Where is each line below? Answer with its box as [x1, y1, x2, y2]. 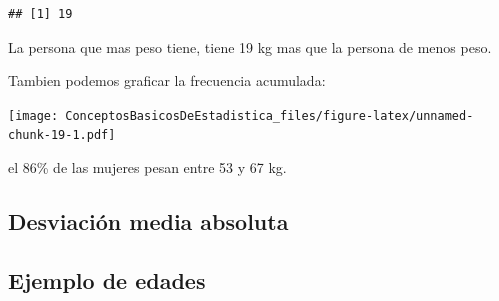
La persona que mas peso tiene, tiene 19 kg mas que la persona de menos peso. [8, 36, 492, 57]
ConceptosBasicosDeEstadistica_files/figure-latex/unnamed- [65, 108, 474, 123]
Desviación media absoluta [8, 206, 289, 237]
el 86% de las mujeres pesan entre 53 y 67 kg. [8, 157, 287, 178]
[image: [8, 108, 59, 123]
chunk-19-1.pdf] [8, 128, 116, 143]
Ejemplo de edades [8, 264, 206, 295]
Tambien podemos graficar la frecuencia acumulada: [8, 70, 326, 91]
